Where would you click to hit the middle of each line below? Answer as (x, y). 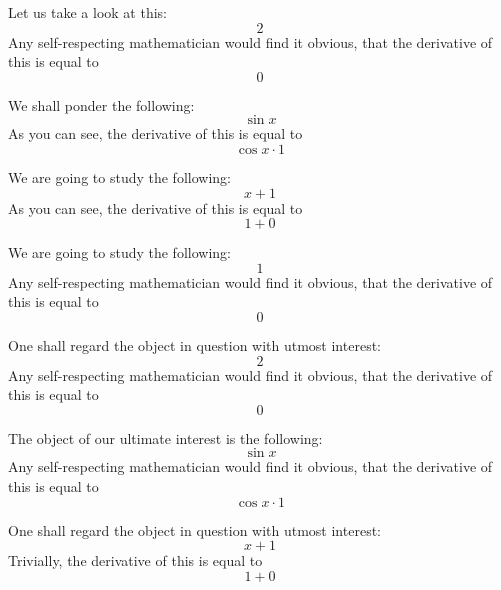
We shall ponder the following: (101, 104)
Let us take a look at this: (87, 12)
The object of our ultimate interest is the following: (165, 437)
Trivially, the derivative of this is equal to (135, 560)
